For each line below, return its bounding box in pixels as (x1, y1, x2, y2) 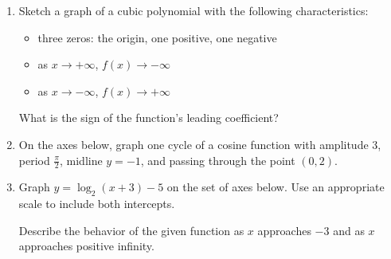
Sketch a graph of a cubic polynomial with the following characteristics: (18, 2, 369, 18)
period (18, 151, 50, 168)
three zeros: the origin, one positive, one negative (37, 29, 277, 45)
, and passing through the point (140, 151, 295, 168)
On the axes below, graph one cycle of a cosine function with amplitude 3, (18, 135, 381, 152)
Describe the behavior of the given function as (18, 222, 244, 238)
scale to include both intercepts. (18, 195, 175, 212)
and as (333, 222, 365, 238)
